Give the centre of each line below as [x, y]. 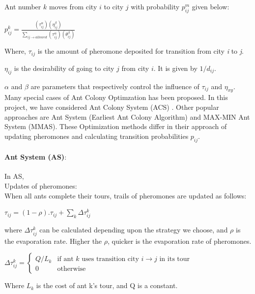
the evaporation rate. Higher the [53, 241]
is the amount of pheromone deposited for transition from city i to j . [141, 51]
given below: [211, 6]
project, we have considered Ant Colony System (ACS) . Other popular [112, 107]
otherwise [71, 269]
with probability [155, 6]
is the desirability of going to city [64, 68]
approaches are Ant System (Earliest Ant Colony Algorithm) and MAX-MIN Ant [127, 116]
